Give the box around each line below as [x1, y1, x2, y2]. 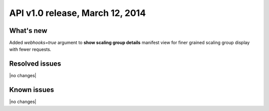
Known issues [9, 86, 54, 94]
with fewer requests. [9, 46, 52, 52]
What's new [9, 26, 47, 35]
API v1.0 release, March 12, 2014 [9, 7, 146, 18]
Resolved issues [9, 60, 62, 68]
